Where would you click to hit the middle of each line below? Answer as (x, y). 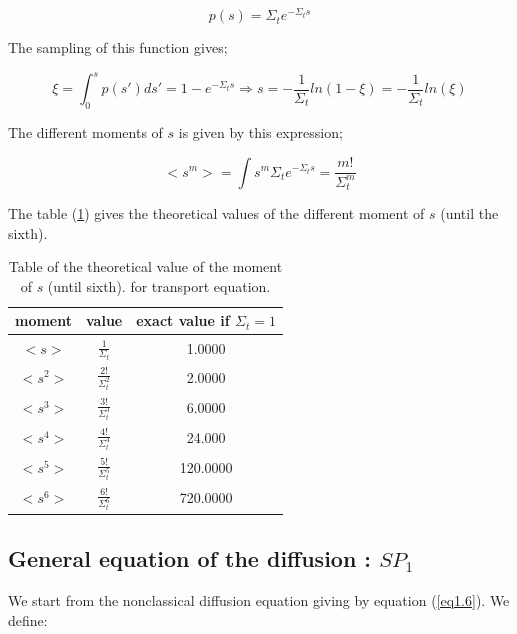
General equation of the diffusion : (190, 558)
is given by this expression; (260, 131)
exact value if (183, 320)
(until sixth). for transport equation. (159, 285)
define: (28, 619)
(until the (469, 212)
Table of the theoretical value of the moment (145, 266)
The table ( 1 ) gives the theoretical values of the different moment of (216, 212)
